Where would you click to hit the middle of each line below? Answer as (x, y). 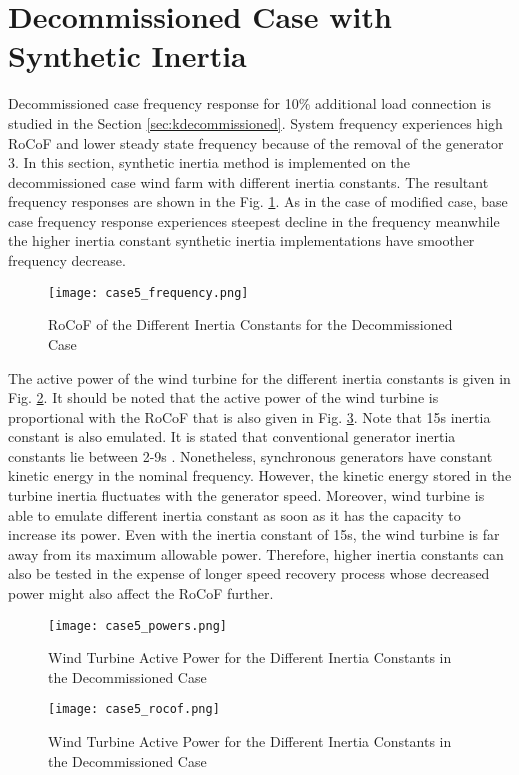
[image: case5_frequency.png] (148, 292)
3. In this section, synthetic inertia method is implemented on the (209, 162)
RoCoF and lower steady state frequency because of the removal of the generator (256, 142)
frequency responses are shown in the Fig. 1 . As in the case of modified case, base (258, 201)
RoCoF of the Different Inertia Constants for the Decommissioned (250, 324)
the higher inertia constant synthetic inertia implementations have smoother (241, 240)
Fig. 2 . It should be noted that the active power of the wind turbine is (223, 397)
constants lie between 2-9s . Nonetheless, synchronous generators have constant (250, 455)
